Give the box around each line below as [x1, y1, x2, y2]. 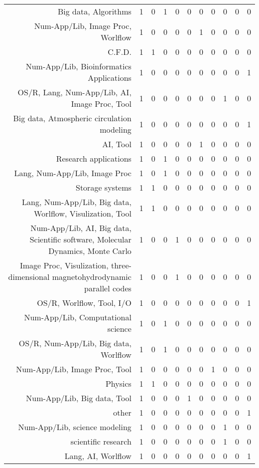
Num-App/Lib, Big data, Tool [26, 392, 131, 404]
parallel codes [84, 282, 131, 294]
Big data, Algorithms [57, 5, 131, 17]
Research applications [56, 153, 131, 164]
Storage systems [76, 182, 131, 193]
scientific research [70, 436, 131, 447]
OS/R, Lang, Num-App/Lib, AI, [17, 86, 131, 98]
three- [111, 259, 131, 271]
